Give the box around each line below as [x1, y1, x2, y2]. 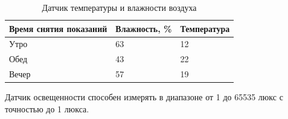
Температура [180, 22, 230, 34]
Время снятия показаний [9, 22, 107, 34]
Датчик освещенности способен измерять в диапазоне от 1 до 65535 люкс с [5, 91, 283, 103]
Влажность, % [115, 22, 172, 34]
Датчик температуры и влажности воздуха [42, 1, 197, 13]
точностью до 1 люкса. [5, 102, 89, 115]
